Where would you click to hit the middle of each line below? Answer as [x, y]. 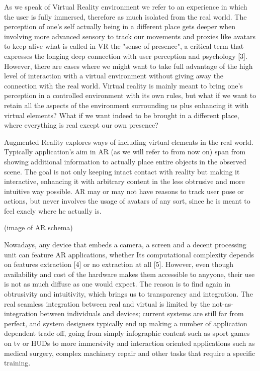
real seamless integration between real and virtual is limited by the [107, 303]
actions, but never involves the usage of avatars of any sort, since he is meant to [127, 201]
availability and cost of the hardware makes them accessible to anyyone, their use [129, 274]
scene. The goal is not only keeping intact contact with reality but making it [122, 171]
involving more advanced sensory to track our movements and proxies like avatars [130, 36]
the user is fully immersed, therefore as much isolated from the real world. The [125, 16]
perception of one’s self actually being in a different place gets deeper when [120, 26]
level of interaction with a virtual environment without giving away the [114, 76]
